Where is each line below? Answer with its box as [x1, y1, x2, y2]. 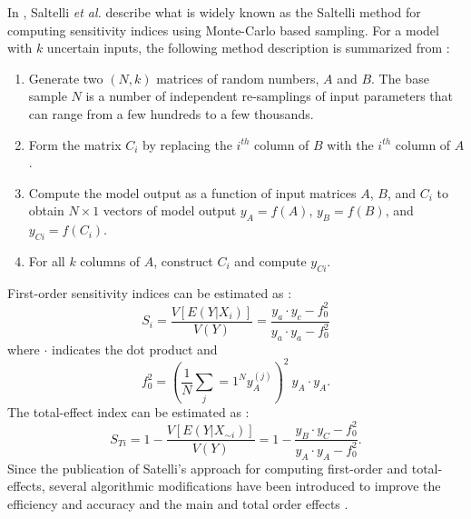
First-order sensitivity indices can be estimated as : [7, 283, 292, 302]
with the [327, 135, 374, 154]
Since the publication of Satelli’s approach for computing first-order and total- [7, 458, 443, 477]
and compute [234, 251, 307, 270]
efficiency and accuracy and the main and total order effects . [7, 494, 348, 513]
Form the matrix [28, 135, 122, 154]
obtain [28, 201, 64, 220]
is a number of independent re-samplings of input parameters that [85, 86, 453, 105]
